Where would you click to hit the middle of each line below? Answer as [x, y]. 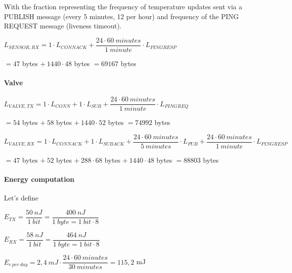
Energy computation [39, 179]
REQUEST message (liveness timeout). [63, 26]
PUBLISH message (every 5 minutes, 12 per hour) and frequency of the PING [122, 16]
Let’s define [21, 198]
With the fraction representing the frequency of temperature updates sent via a [123, 6]
